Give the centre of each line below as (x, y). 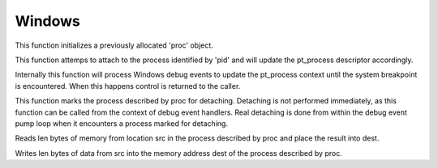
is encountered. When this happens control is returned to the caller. (128, 86)
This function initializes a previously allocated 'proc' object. (114, 45)
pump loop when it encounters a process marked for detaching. (122, 123)
